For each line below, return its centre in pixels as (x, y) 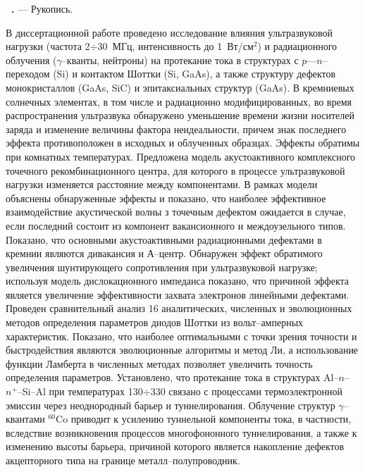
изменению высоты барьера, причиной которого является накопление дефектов (175, 446)
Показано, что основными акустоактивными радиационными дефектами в (164, 239)
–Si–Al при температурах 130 (80, 391)
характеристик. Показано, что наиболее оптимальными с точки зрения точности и (181, 336)
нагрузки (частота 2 (48, 46)
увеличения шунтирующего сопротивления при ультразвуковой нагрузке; (162, 267)
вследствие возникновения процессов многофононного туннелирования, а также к (181, 432)
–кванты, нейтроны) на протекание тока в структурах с (180, 60)
